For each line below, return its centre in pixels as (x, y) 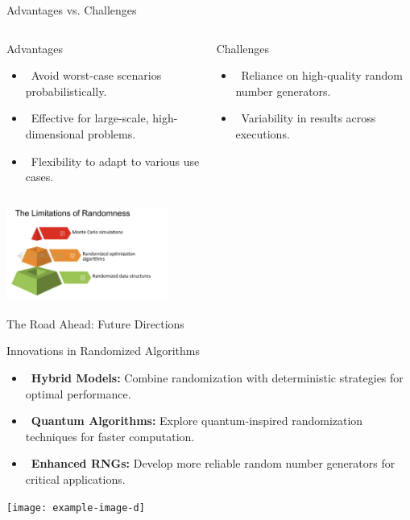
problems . (112, 133)
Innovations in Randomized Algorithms (103, 351)
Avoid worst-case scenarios (96, 75)
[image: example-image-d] (76, 508)
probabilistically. (66, 91)
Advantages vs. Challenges (72, 10)
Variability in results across (309, 118)
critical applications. (75, 479)
